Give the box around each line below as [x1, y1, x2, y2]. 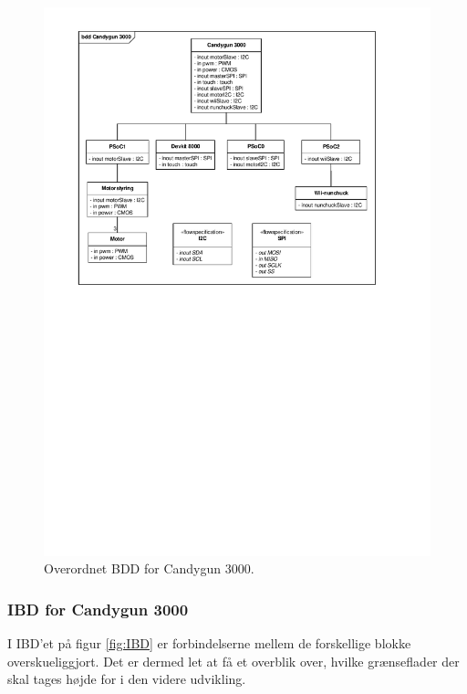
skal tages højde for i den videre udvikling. [7, 669, 246, 689]
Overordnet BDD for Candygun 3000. [44, 559, 254, 578]
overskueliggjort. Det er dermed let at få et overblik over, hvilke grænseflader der [7, 651, 460, 670]
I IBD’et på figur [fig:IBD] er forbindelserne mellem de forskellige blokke [7, 633, 411, 652]
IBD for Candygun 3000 [7, 597, 189, 620]
